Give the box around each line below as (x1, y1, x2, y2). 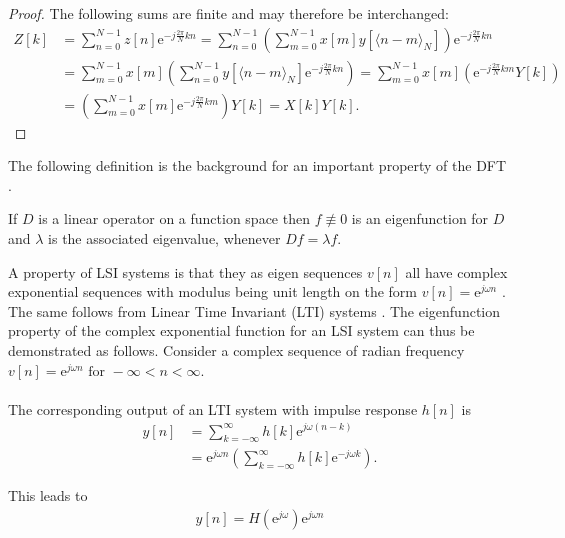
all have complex (405, 261, 508, 282)
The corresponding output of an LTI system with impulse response (8, 398, 418, 419)
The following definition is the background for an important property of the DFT (8, 155, 507, 176)
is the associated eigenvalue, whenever (48, 228, 281, 249)
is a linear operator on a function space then (38, 208, 310, 229)
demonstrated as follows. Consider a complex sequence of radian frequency (8, 340, 465, 361)
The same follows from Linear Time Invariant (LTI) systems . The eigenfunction (8, 300, 501, 321)
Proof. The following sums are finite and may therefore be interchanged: (8, 3, 449, 23)
